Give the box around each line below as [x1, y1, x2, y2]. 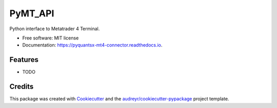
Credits [9, 82, 34, 91]
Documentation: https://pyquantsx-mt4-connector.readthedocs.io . [22, 42, 163, 48]
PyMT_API [9, 8, 54, 19]
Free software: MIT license [22, 35, 79, 41]
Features [9, 55, 38, 64]
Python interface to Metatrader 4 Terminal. [9, 26, 100, 32]
